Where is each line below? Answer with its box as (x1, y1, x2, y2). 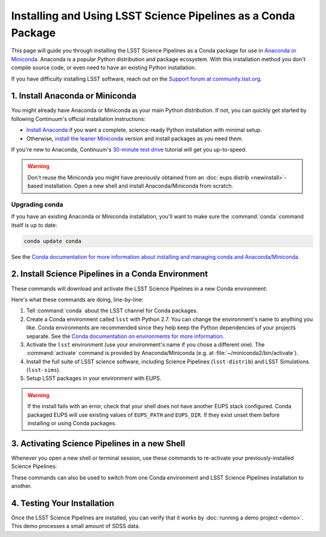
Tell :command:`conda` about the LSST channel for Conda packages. (26, 307, 199, 314)
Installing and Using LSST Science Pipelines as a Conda (11, 9, 295, 22)
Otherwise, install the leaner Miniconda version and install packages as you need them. (26, 135, 243, 142)
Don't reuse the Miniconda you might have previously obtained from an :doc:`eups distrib (27, 174, 249, 181)
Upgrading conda (11, 200, 63, 209)
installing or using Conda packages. (27, 420, 117, 427)
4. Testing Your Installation (11, 498, 115, 508)
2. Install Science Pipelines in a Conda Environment (11, 269, 208, 279)
